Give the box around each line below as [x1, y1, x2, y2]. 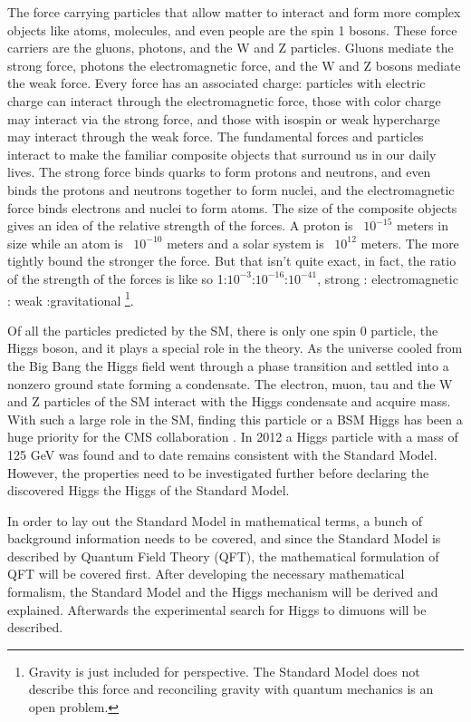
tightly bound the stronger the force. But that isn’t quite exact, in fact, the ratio [7, 251, 457, 270]
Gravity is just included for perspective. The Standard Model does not [28, 661, 420, 680]
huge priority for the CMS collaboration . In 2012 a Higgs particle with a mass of [7, 427, 458, 446]
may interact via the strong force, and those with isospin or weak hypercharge [7, 109, 440, 128]
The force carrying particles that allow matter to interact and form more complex [7, 3, 461, 21]
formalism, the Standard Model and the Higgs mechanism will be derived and [7, 582, 438, 601]
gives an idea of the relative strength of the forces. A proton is [7, 216, 353, 235]
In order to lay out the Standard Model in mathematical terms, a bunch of [7, 511, 422, 530]
